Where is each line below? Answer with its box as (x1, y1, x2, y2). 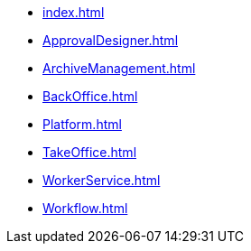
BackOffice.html (42, 88, 138, 104)
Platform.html (42, 116, 122, 132)
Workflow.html (42, 200, 128, 216)
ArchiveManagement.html (42, 60, 196, 76)
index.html (42, 5, 105, 20)
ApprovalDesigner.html (42, 33, 179, 48)
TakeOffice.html (42, 144, 137, 160)
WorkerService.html (42, 172, 161, 188)
